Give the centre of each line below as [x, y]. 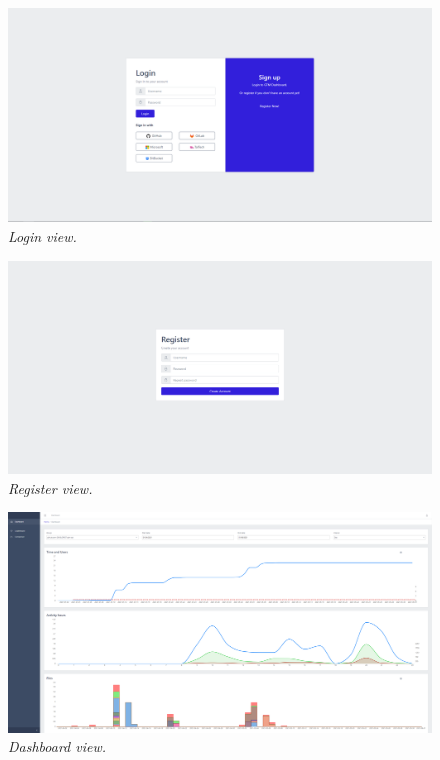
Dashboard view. [57, 746]
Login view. [42, 236]
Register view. [50, 487]
